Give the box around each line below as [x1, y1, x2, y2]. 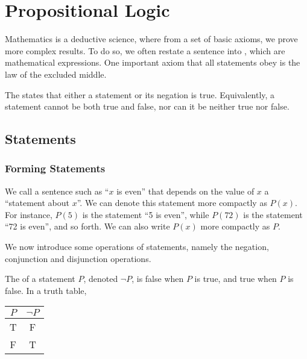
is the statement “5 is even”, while [82, 208, 209, 220]
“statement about [5, 196, 70, 209]
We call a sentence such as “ [5, 184, 109, 197]
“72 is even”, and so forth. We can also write [5, 220, 170, 233]
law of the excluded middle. [5, 67, 107, 80]
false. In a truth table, [5, 284, 87, 296]
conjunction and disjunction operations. [5, 252, 151, 264]
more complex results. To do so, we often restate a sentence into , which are [5, 44, 285, 57]
